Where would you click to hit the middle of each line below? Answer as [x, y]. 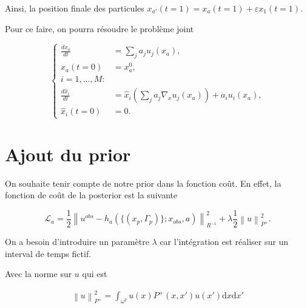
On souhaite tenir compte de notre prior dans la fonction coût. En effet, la [143, 183]
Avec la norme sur [39, 274]
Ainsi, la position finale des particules [75, 8]
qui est [95, 274]
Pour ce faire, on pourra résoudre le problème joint [100, 28]
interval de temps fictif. [48, 253]
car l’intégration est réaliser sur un [224, 242]
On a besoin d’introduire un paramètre [77, 242]
